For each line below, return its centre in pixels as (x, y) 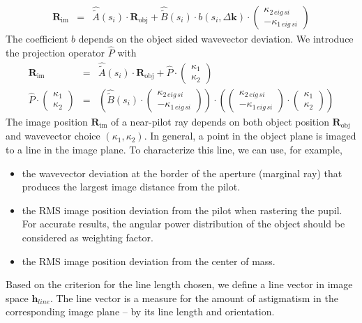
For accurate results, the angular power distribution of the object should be (183, 224)
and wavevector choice (53, 136)
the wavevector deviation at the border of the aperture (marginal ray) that (182, 173)
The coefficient (37, 39)
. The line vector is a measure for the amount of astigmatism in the (194, 298)
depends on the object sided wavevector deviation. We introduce (216, 39)
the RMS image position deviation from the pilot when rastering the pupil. (182, 210)
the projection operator (55, 52)
